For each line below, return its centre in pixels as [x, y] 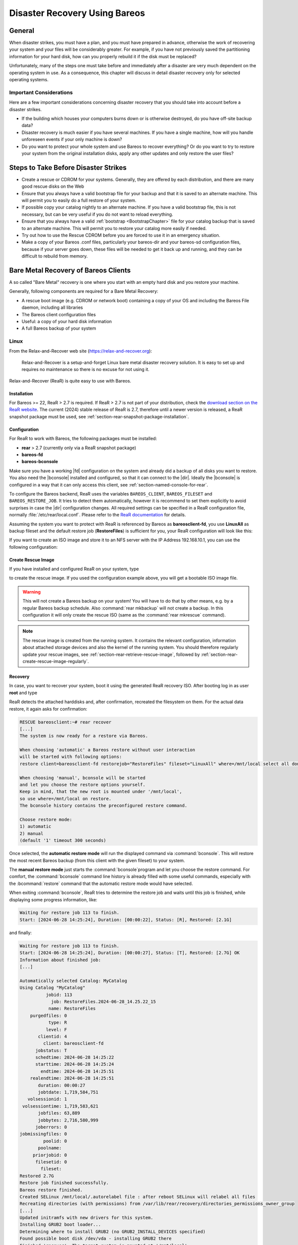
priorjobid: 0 [50, 1155]
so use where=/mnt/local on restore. [66, 799]
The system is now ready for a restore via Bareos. [84, 736]
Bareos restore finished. [51, 1190]
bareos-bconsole [40, 462]
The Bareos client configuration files [59, 314]
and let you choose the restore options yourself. [83, 785]
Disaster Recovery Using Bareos [77, 13]
